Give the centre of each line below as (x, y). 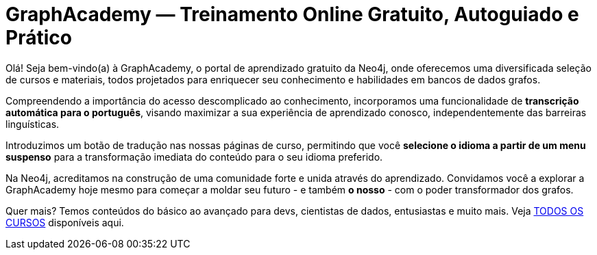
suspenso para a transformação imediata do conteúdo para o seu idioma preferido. (194, 157)
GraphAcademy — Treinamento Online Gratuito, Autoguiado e (292, 14)
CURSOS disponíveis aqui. (65, 222)
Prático (39, 38)
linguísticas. (33, 124)
